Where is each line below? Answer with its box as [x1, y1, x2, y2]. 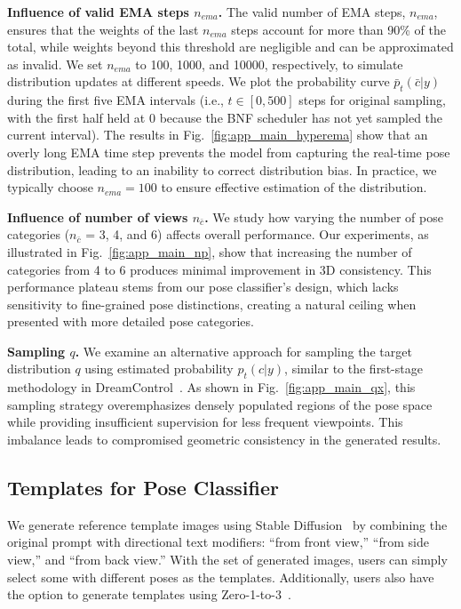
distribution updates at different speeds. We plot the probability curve [7, 72, 390, 91]
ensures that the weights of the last [7, 20, 199, 38]
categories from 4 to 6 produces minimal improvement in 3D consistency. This [7, 260, 432, 278]
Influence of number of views [7, 207, 188, 226]
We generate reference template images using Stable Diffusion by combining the [7, 515, 448, 533]
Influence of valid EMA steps [7, 3, 189, 20]
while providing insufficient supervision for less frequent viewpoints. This [7, 413, 403, 431]
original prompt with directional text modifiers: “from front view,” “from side [7, 533, 429, 551]
